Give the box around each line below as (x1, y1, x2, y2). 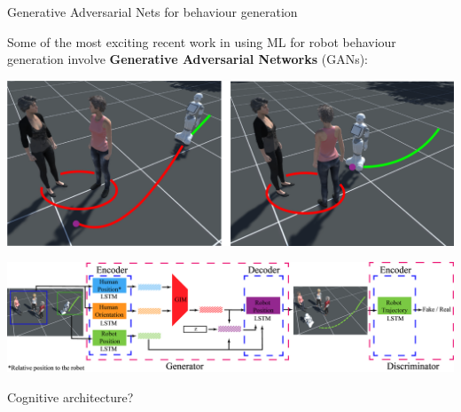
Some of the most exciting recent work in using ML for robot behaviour (7, 32, 396, 51)
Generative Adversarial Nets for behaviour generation (7, 3, 298, 20)
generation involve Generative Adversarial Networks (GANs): (7, 50, 369, 68)
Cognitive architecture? (7, 388, 134, 407)
